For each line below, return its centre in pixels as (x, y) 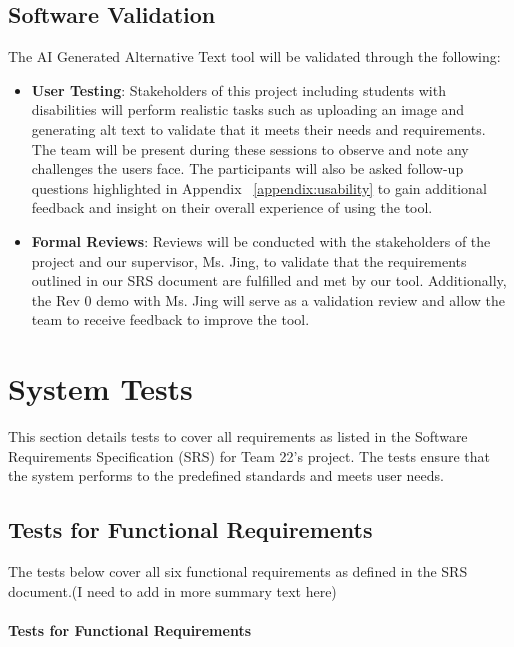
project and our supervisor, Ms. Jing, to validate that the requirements (249, 260)
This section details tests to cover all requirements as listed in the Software (238, 436)
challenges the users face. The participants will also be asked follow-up (247, 168)
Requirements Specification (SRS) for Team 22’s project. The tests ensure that (249, 455)
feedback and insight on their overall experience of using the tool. (232, 207)
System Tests (100, 388)
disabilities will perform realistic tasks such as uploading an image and (248, 109)
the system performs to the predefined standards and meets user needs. (226, 475)
